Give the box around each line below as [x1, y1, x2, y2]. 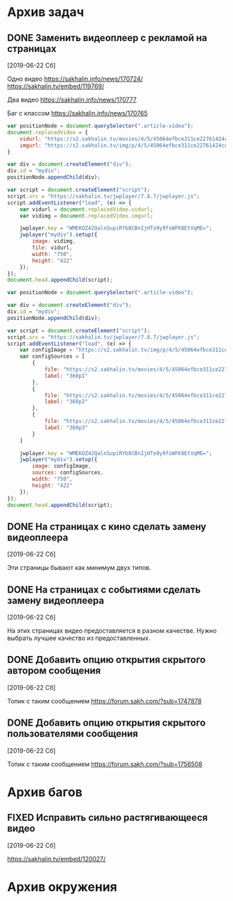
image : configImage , [32, 463, 92, 470]
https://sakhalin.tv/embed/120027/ [7, 854, 106, 863]
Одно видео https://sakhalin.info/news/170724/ [7, 74, 144, 83]
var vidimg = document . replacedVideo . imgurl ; [19, 212, 154, 219]
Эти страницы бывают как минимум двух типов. [7, 564, 151, 572]
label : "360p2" [44, 398, 89, 406]
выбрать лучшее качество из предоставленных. [7, 634, 150, 642]
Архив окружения [7, 879, 118, 895]
